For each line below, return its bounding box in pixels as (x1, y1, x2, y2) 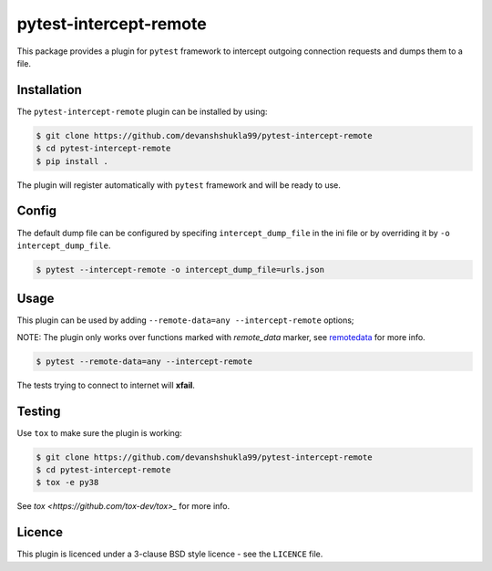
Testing (16, 403, 61, 419)
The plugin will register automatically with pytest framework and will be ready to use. (16, 179, 342, 191)
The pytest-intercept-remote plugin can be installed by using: (16, 106, 268, 117)
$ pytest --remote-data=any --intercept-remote (36, 356, 252, 367)
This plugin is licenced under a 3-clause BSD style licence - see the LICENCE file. (16, 548, 323, 560)
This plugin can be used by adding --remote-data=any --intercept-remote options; (16, 315, 354, 326)
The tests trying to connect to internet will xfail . (16, 379, 196, 390)
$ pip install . (36, 156, 109, 166)
